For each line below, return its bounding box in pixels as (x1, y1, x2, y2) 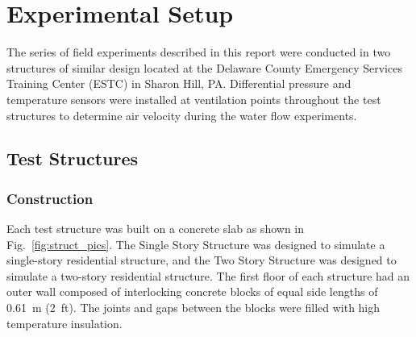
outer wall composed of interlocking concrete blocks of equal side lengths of (6, 283, 378, 300)
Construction (6, 188, 94, 208)
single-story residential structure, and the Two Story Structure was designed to (6, 252, 397, 268)
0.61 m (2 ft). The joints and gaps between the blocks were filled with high (6, 299, 381, 316)
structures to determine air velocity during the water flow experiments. (6, 106, 357, 123)
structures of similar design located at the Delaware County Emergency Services (6, 59, 402, 76)
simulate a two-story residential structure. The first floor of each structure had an (6, 267, 410, 284)
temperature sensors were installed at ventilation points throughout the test (6, 90, 381, 107)
